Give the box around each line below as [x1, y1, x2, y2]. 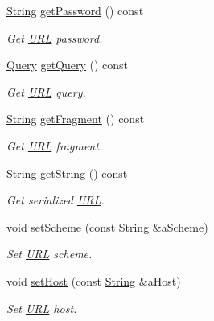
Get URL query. [6, 83, 86, 100]
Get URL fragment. [6, 137, 103, 154]
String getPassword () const [6, 2, 144, 19]
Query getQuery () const [6, 56, 129, 73]
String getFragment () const [6, 110, 145, 127]
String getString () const [6, 164, 128, 181]
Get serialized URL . [6, 191, 105, 208]
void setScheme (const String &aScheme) [6, 218, 208, 235]
